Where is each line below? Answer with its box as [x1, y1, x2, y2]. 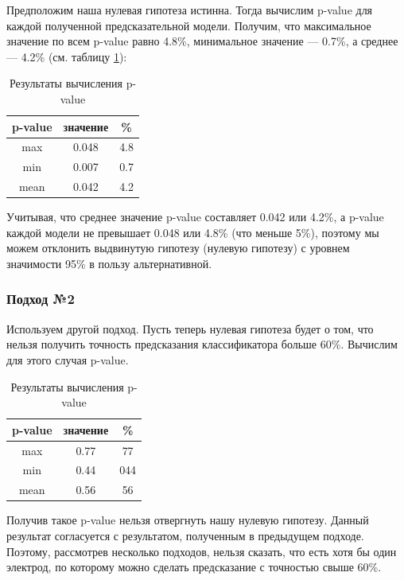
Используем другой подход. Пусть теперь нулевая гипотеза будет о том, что [6, 320, 374, 337]
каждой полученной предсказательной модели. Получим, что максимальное [6, 17, 371, 33]
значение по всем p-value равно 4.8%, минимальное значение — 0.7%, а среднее [6, 33, 398, 49]
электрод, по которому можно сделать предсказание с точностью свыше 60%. [6, 559, 382, 575]
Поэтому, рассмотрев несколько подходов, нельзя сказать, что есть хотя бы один [6, 543, 397, 559]
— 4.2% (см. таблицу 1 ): [6, 48, 127, 64]
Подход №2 [6, 289, 75, 309]
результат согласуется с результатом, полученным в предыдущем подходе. [6, 527, 364, 543]
